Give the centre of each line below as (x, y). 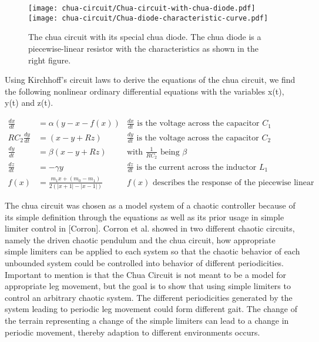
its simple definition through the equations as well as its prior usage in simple (145, 217)
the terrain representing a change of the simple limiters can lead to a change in (147, 320)
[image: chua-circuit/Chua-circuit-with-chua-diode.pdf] (142, 8)
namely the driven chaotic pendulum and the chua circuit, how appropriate (140, 239)
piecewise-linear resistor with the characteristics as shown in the (143, 48)
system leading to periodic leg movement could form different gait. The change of (151, 309)
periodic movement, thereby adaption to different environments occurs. (132, 332)
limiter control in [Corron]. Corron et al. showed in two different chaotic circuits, (150, 228)
